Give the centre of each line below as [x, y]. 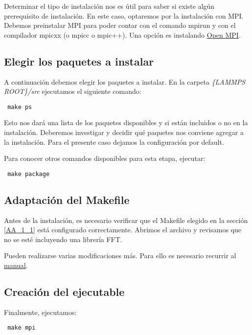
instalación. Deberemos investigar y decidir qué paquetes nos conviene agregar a [124, 132]
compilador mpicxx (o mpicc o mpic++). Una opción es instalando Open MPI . [122, 34]
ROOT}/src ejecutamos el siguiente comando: [73, 91]
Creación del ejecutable [64, 292]
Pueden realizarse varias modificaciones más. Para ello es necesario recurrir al [120, 256]
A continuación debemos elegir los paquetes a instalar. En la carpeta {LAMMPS [125, 81]
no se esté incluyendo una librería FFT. [63, 239]
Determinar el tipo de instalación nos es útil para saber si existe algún [109, 6]
